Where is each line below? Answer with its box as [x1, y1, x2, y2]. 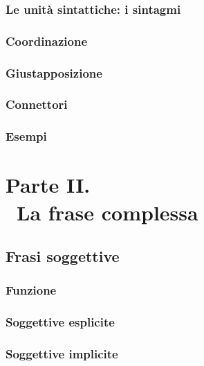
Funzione [6, 281, 57, 299]
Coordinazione [6, 32, 88, 49]
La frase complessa [17, 198, 198, 226]
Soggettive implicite [6, 345, 118, 363]
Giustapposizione [6, 64, 102, 81]
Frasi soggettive [6, 245, 120, 267]
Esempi [6, 128, 47, 145]
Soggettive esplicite [6, 313, 115, 331]
